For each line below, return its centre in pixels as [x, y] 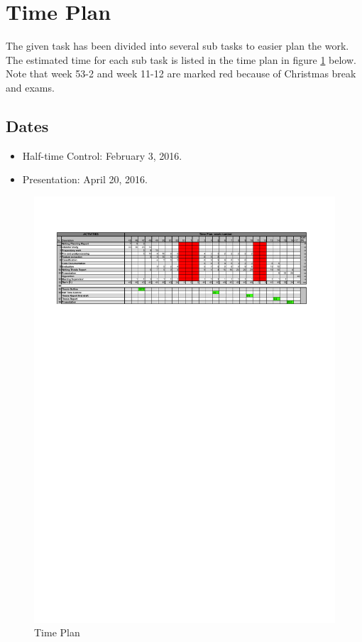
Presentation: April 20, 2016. [85, 179]
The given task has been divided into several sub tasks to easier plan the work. [177, 46]
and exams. [30, 87]
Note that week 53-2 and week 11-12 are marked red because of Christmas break [181, 74]
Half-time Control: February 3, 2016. [102, 155]
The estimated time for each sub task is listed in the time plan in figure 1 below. [181, 59]
